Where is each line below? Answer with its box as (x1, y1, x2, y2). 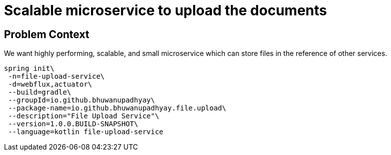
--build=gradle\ (8, 88, 71, 97)
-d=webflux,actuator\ (8, 80, 93, 89)
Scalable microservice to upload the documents (4, 2, 327, 19)
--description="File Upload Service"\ (8, 112, 159, 120)
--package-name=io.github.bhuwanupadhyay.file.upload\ (8, 104, 226, 112)
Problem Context (4, 28, 90, 41)
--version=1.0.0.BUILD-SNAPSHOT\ (8, 120, 138, 128)
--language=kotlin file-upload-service (8, 128, 164, 136)
